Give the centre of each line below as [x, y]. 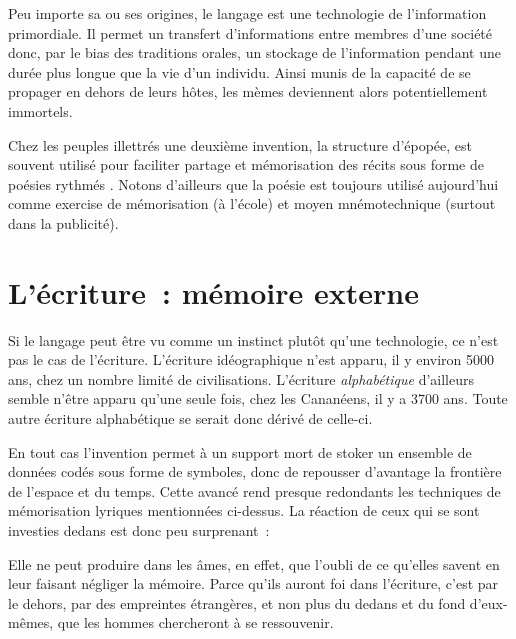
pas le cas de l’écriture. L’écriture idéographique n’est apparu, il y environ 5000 [251, 359]
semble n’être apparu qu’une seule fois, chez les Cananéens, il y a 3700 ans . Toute [258, 398]
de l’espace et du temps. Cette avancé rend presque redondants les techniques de [254, 490]
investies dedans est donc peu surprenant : [139, 530]
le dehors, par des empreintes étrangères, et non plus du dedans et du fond [237, 602]
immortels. [40, 110]
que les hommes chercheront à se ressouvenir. [195, 622]
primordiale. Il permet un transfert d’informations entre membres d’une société [250, 32]
